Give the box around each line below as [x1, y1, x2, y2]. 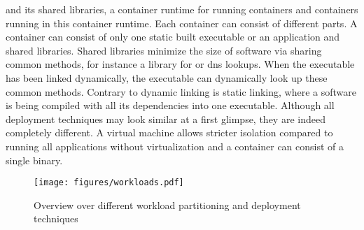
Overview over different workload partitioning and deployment [34, 197, 301, 212]
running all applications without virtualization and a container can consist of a [6, 138, 344, 153]
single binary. [6, 152, 63, 167]
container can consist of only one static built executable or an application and [6, 29, 340, 44]
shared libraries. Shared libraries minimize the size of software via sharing [6, 43, 322, 57]
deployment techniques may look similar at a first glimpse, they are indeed [6, 111, 325, 126]
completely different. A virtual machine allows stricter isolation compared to [6, 125, 333, 140]
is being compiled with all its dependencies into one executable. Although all [6, 98, 335, 113]
